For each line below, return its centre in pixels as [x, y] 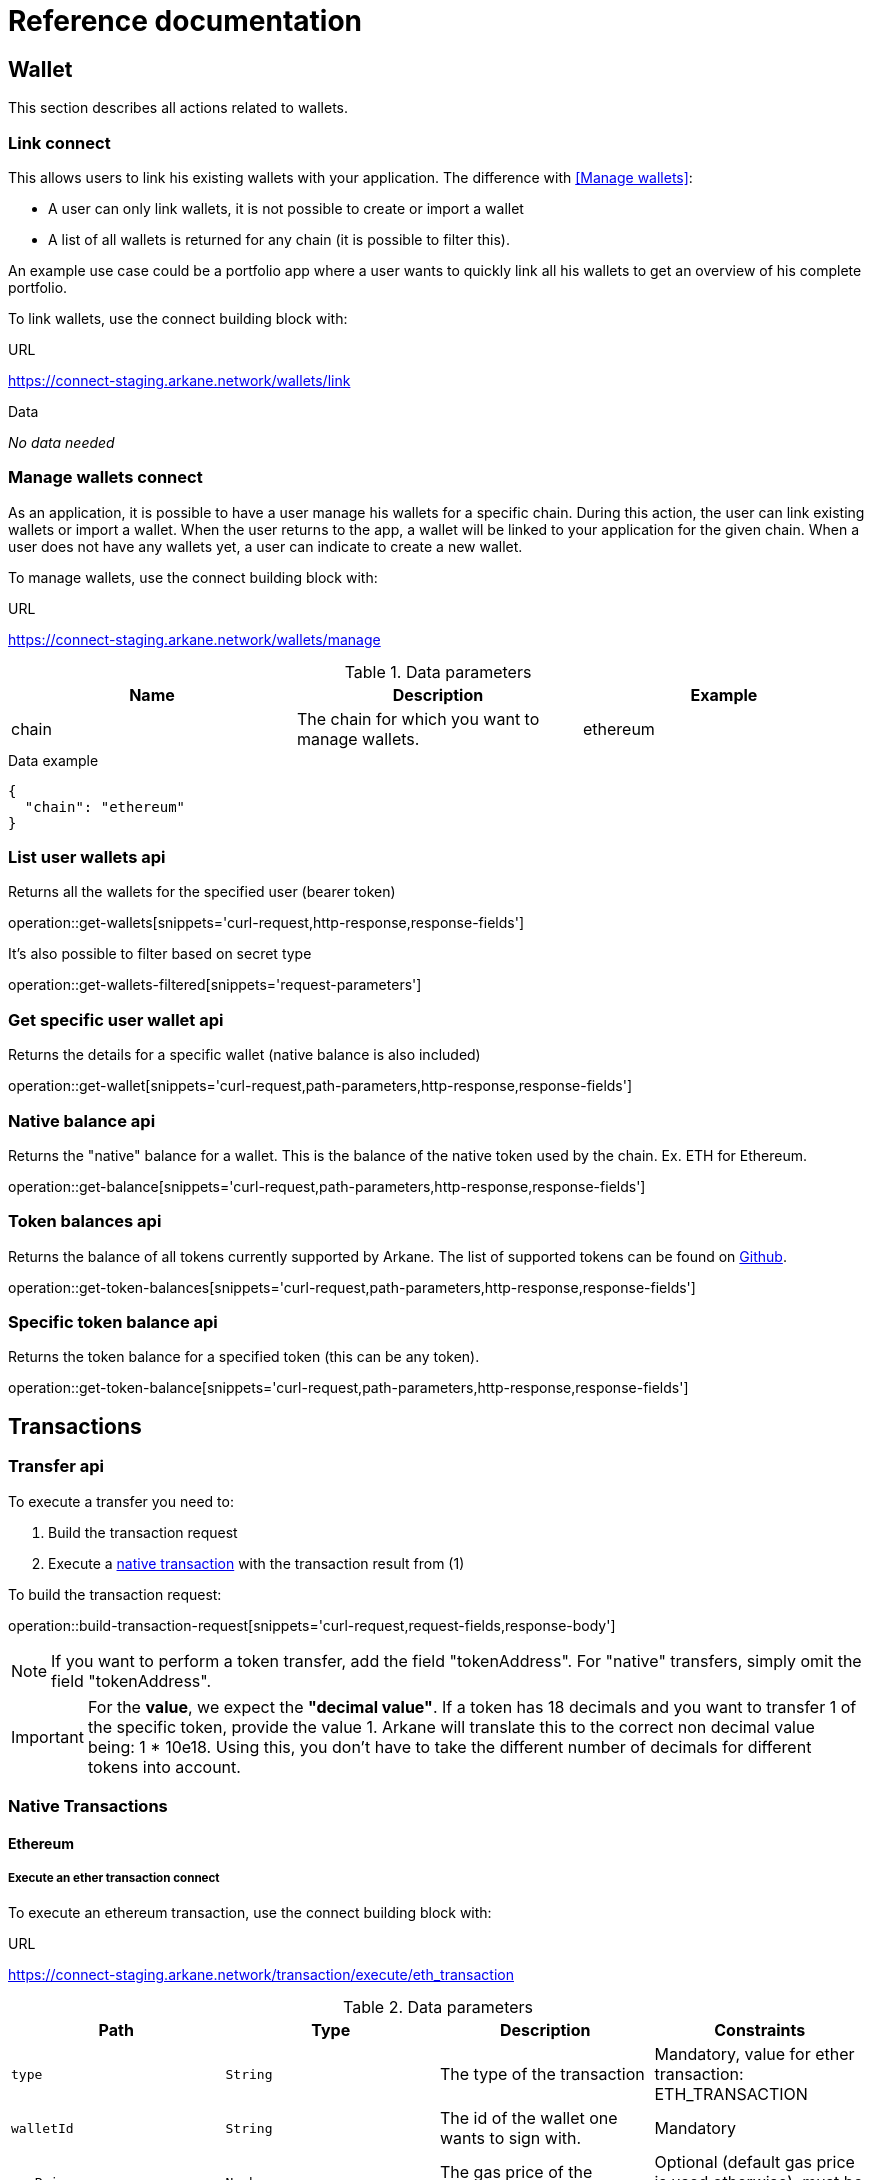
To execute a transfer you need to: [121, 1501]
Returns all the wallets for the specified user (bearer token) [202, 892]
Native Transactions [88, 1806]
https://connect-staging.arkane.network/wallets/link [179, 380]
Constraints [760, 2030]
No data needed [61, 442]
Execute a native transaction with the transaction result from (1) [256, 1563]
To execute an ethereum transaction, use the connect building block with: [250, 1913]
